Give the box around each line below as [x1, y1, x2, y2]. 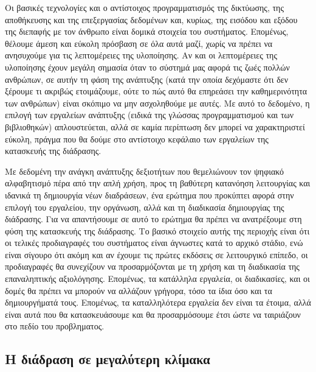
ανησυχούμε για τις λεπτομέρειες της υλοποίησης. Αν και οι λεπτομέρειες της [5, 49, 277, 61]
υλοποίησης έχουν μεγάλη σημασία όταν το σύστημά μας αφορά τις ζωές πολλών [5, 60, 290, 73]
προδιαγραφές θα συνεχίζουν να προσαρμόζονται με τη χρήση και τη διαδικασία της [5, 260, 300, 273]
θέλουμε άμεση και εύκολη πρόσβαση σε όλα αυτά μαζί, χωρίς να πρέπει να [5, 37, 273, 49]
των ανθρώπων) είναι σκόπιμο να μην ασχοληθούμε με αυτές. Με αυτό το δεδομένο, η [5, 96, 310, 109]
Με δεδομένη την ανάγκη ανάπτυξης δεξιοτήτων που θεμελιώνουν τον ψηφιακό [5, 164, 284, 177]
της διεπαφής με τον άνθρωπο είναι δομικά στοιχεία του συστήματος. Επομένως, [5, 25, 289, 38]
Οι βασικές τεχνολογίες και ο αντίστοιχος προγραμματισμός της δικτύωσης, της [5, 1, 284, 13]
